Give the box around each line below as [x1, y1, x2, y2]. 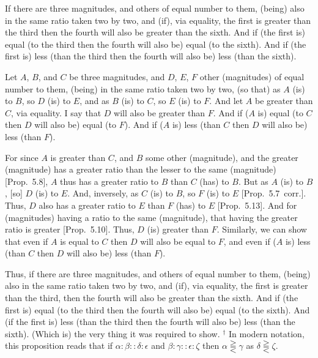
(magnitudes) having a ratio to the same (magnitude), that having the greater [5, 211, 298, 223]
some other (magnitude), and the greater [145, 151, 298, 163]
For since [5, 151, 39, 163]
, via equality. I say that [11, 106, 102, 119]
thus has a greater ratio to [60, 174, 158, 187]
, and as [79, 94, 109, 107]
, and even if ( [223, 234, 276, 247]
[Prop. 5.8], [5, 174, 48, 187]
